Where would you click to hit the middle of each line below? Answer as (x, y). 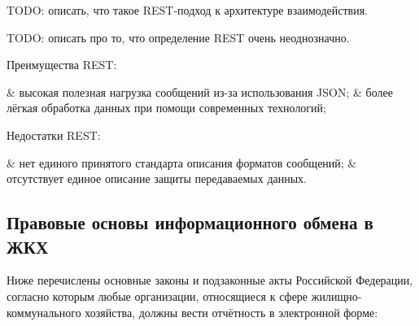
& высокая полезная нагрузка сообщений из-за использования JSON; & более (200, 91)
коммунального (44, 312)
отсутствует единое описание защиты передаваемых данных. (157, 178)
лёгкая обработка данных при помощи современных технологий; (166, 108)
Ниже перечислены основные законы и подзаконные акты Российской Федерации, (210, 280)
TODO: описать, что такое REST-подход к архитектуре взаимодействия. (187, 10)
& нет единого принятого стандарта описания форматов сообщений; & (182, 162)
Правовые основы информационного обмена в (190, 222)
